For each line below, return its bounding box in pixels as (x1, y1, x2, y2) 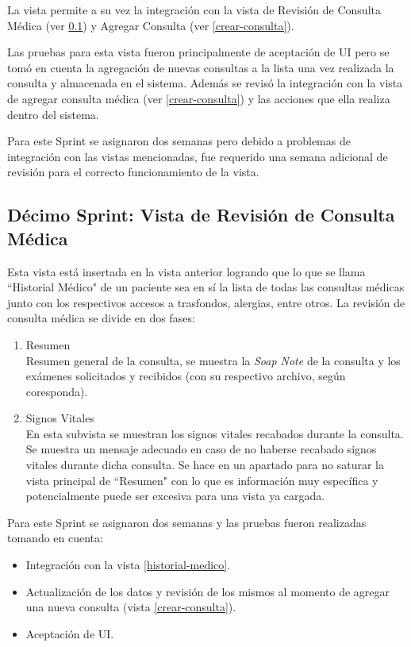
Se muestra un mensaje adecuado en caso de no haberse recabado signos (25, 441, 377, 457)
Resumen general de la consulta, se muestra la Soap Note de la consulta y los (25, 352, 401, 368)
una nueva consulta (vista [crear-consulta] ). (25, 599, 236, 615)
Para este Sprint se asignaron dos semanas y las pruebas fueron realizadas (7, 514, 367, 530)
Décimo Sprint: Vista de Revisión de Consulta (7, 202, 395, 227)
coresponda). (25, 383, 88, 399)
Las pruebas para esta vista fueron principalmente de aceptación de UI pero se (7, 44, 390, 60)
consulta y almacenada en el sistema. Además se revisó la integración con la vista (7, 75, 403, 91)
